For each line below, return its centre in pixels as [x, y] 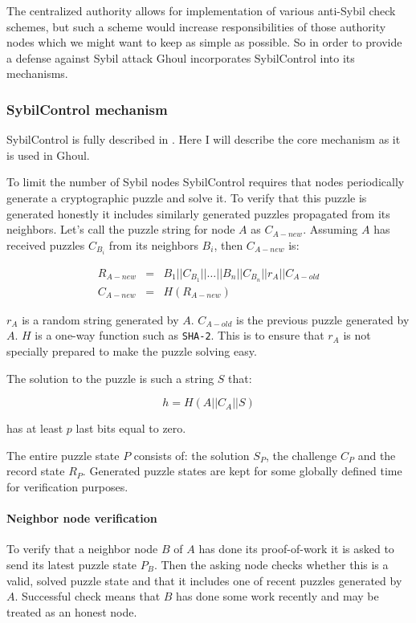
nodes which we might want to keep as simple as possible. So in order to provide [204, 42]
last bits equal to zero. [131, 428]
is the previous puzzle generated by [323, 319]
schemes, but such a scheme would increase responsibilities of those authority [196, 26]
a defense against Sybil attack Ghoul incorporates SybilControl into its [181, 57]
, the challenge [301, 455]
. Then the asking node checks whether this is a [271, 564]
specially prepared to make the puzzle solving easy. [132, 351]
